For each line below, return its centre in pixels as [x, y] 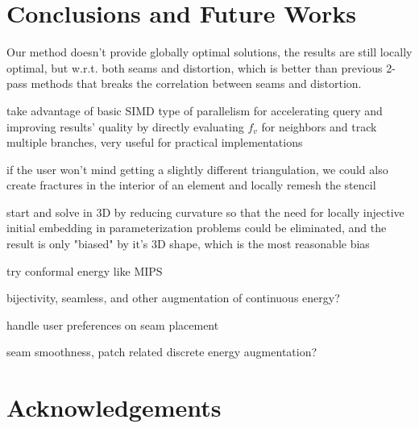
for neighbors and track [319, 126]
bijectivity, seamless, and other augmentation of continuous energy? [173, 298]
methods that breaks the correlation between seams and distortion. [196, 83]
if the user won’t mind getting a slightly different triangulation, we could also [197, 169]
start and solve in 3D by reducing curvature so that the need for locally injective [205, 212]
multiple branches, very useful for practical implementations [155, 142]
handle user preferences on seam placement [113, 324]
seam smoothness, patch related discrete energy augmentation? [162, 352]
